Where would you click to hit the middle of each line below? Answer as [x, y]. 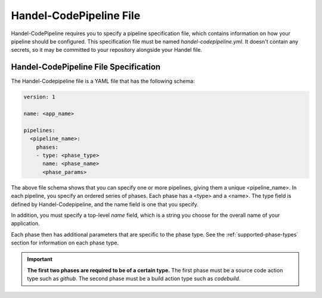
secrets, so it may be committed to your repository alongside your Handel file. [107, 50]
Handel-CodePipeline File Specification [86, 67]
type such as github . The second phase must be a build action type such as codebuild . [134, 279]
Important [40, 259]
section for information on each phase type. [65, 243]
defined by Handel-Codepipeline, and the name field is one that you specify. [105, 204]
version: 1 [39, 97]
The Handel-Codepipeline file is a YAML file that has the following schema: [103, 81]
